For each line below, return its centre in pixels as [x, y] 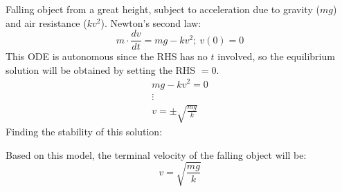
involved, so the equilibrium [276, 56]
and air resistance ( [46, 22]
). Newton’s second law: [151, 22]
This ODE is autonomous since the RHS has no [107, 56]
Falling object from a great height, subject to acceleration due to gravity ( [163, 9]
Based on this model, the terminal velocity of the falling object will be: [156, 154]
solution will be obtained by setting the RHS [101, 69]
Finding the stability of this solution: [84, 132]
